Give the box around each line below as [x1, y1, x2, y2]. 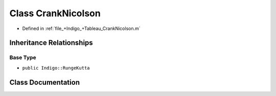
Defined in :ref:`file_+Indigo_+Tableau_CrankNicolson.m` [22, 25, 141, 31]
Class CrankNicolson [9, 8, 101, 19]
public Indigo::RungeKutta [22, 65, 90, 71]
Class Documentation [9, 78, 80, 86]
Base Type [9, 54, 36, 61]
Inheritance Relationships [9, 39, 93, 47]
